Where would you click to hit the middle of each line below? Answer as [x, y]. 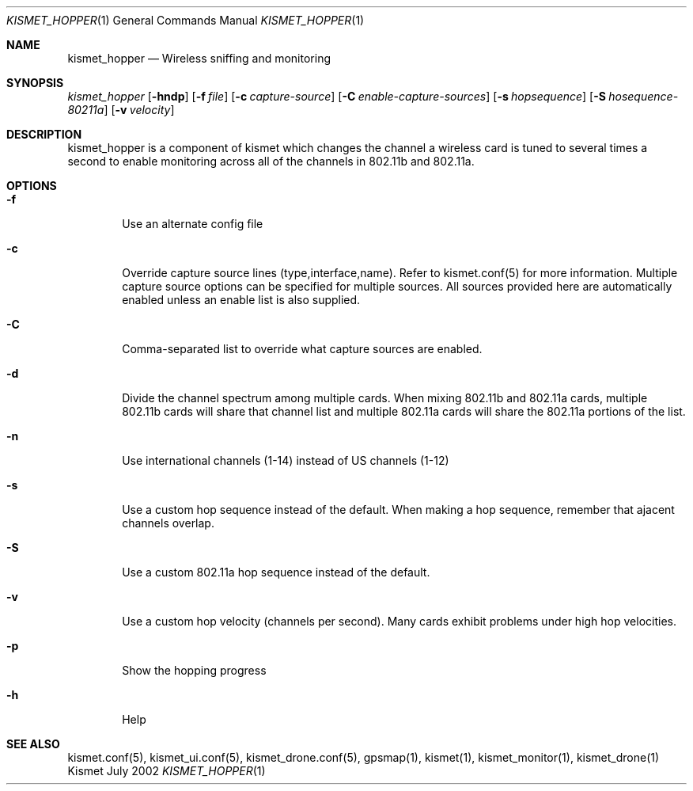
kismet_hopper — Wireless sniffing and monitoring [199, 58]
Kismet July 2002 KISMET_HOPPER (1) [167, 771]
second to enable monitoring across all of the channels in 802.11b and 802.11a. [271, 161]
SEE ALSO [33, 744]
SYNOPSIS [35, 83]
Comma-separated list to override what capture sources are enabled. [302, 349]
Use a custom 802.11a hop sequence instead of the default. [276, 572]
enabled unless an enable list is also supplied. [241, 300]
